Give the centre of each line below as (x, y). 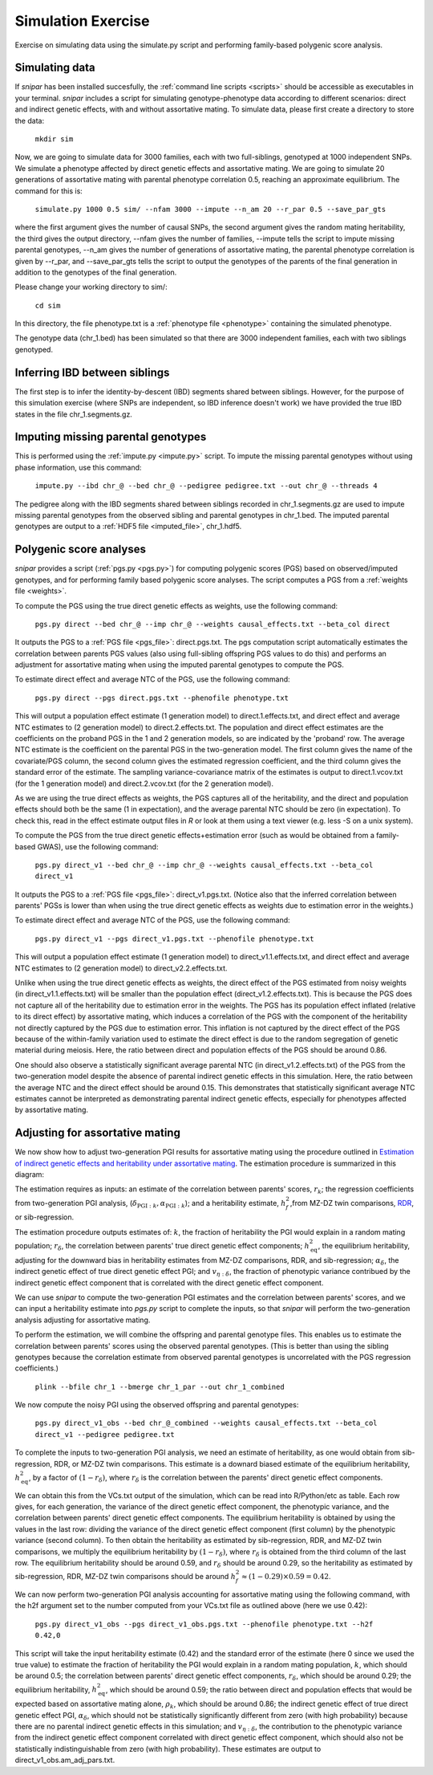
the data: (29, 120)
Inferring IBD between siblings (92, 372)
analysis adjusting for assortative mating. (83, 1320)
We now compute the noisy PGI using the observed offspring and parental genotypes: (157, 1405)
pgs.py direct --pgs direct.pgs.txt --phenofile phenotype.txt (162, 698)
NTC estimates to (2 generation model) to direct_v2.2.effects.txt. (121, 968)
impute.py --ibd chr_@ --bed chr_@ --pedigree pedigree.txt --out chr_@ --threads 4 (206, 486)
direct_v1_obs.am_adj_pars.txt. (65, 1760)
